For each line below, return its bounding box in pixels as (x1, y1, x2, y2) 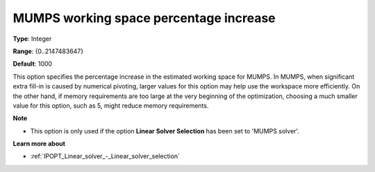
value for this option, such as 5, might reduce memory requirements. (12, 101, 209, 110)
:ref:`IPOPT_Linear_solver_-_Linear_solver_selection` (30, 152, 181, 160)
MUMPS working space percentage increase (12, 10, 276, 26)
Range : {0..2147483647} (12, 47, 83, 55)
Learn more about (12, 140, 66, 148)
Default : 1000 (12, 59, 52, 68)
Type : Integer (12, 35, 52, 43)
